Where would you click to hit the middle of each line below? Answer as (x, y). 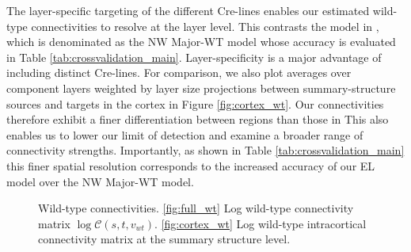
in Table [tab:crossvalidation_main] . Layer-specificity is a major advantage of (194, 57)
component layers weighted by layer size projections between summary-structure (201, 88)
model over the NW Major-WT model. (100, 181)
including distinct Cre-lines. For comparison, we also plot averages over (179, 73)
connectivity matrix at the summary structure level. (164, 239)
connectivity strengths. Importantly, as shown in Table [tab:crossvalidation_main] (205, 150)
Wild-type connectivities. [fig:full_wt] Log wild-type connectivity (196, 208)
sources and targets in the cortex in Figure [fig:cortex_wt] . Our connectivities (195, 103)
